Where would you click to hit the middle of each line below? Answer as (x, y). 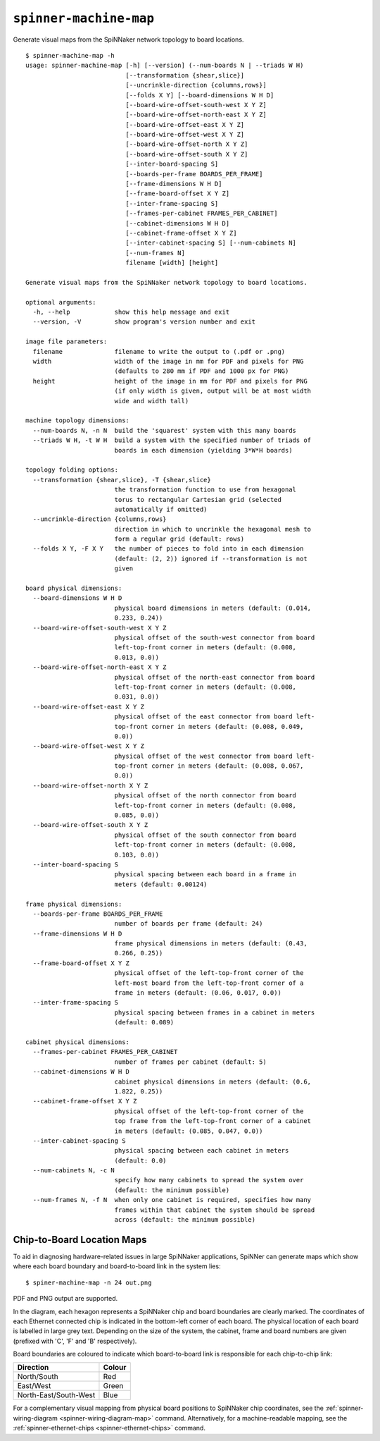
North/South (38, 1377)
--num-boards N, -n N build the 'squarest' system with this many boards (165, 430)
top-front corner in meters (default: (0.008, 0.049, (209, 726)
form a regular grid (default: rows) (179, 539)
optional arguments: (61, 302)
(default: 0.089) (144, 1023)
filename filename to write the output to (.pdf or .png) (159, 351)
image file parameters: (66, 342)
